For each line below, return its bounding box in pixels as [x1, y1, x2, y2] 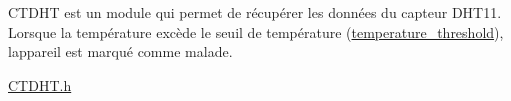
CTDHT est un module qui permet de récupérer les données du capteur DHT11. [8, 2, 502, 22]
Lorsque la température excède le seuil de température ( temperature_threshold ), [8, 21, 504, 42]
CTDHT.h [8, 74, 72, 95]
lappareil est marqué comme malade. [8, 41, 233, 62]
